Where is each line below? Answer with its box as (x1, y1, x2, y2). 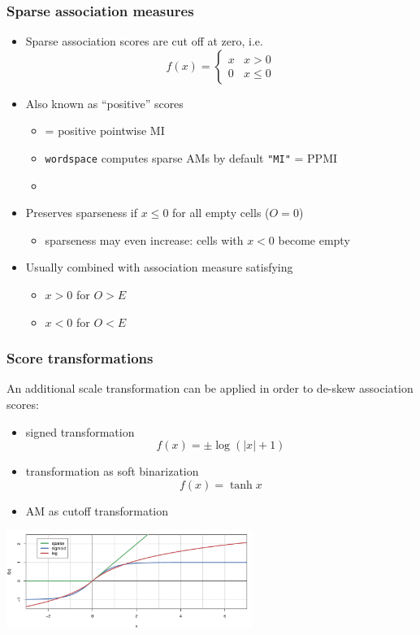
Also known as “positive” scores (25, 94, 184, 111)
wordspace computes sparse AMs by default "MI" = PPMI (45, 150, 338, 166)
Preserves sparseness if (25, 204, 138, 221)
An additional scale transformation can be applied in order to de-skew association (6, 380, 414, 397)
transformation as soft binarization (25, 463, 199, 480)
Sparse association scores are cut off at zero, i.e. (25, 33, 263, 50)
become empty (278, 231, 350, 248)
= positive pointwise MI (45, 122, 165, 139)
